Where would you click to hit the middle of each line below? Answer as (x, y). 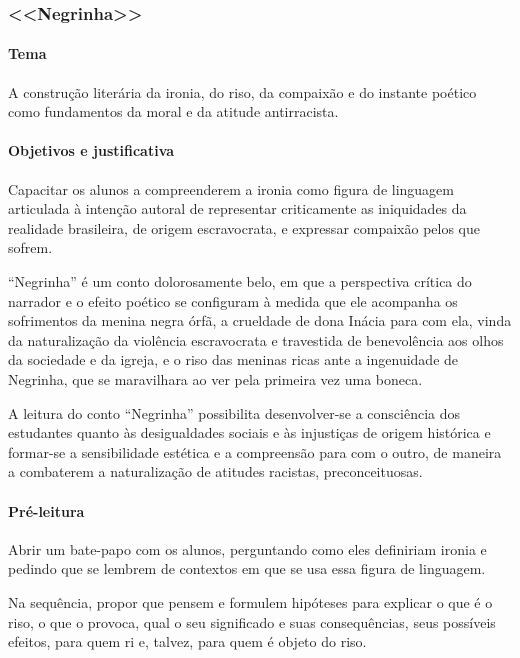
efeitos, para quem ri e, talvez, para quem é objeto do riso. (187, 641)
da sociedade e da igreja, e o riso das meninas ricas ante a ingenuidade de (233, 359)
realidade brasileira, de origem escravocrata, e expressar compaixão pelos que (244, 227)
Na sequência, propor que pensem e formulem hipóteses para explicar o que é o (250, 601)
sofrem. (30, 247)
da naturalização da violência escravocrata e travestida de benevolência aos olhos (256, 339)
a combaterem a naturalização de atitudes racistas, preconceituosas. (215, 471)
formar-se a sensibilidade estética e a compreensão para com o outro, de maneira (255, 451)
